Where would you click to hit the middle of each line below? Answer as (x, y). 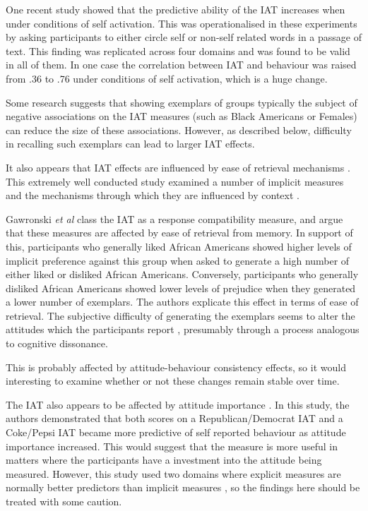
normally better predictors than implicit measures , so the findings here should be (183, 487)
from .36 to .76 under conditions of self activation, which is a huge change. (167, 78)
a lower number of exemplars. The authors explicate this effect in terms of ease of (182, 302)
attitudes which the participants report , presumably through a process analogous (183, 329)
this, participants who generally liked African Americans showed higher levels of (179, 246)
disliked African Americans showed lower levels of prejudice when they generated (181, 288)
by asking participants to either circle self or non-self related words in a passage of (184, 37)
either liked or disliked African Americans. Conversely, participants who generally (182, 274)
